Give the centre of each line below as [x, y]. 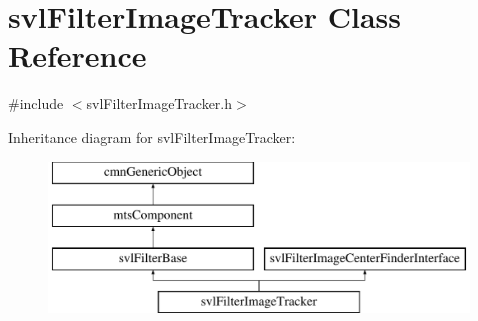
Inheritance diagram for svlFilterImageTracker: [152, 136]
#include [36, 103]
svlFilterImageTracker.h [159, 103]
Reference [77, 55]
